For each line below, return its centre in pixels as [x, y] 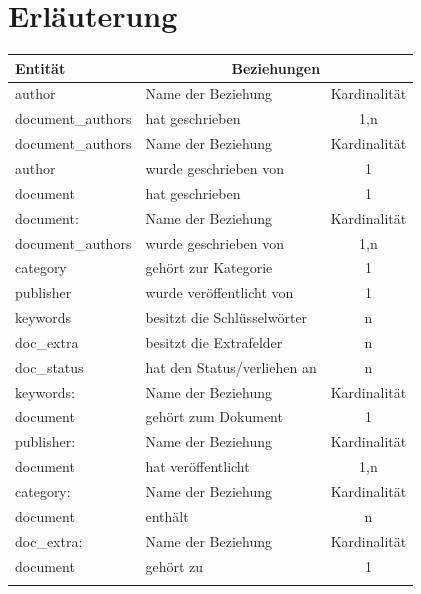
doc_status [49, 366]
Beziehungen [276, 67]
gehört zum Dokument [214, 416]
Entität [40, 67]
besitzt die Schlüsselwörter [226, 317]
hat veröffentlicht [197, 466]
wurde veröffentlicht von [219, 292]
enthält [167, 515]
